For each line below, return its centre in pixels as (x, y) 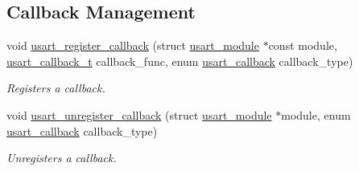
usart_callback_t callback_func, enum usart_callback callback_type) (180, 61)
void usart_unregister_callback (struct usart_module (139, 114)
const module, (303, 45)
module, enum (316, 114)
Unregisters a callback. (62, 158)
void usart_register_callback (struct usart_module (133, 45)
